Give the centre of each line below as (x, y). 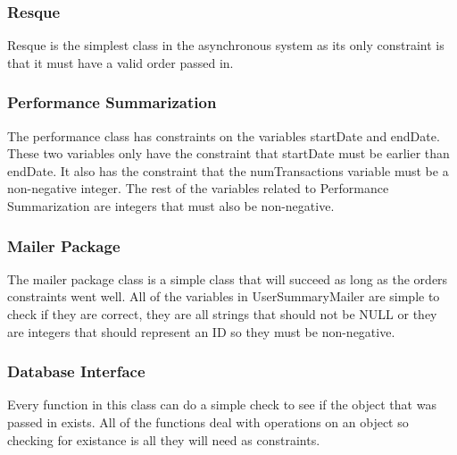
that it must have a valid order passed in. (120, 62)
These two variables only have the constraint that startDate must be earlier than (228, 153)
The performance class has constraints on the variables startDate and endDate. (224, 135)
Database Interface (76, 371)
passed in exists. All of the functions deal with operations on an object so (208, 422)
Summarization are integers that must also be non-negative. (171, 206)
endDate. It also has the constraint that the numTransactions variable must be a (228, 170)
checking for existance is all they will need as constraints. (164, 439)
